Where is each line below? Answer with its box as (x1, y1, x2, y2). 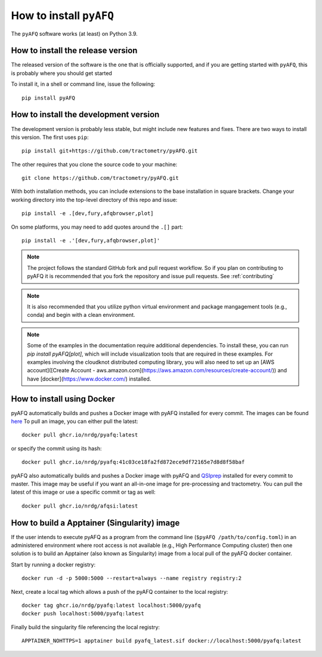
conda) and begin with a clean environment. (27, 312, 135, 319)
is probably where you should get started (11, 69, 113, 77)
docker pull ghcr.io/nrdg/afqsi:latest (21, 502, 138, 509)
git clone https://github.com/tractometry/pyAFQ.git (21, 175, 179, 182)
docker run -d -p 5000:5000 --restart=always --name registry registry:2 (21, 575, 242, 582)
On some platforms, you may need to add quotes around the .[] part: (11, 223, 183, 231)
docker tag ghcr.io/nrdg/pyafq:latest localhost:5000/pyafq (21, 602, 201, 609)
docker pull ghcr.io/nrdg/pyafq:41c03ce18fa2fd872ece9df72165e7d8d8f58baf (21, 459, 245, 466)
